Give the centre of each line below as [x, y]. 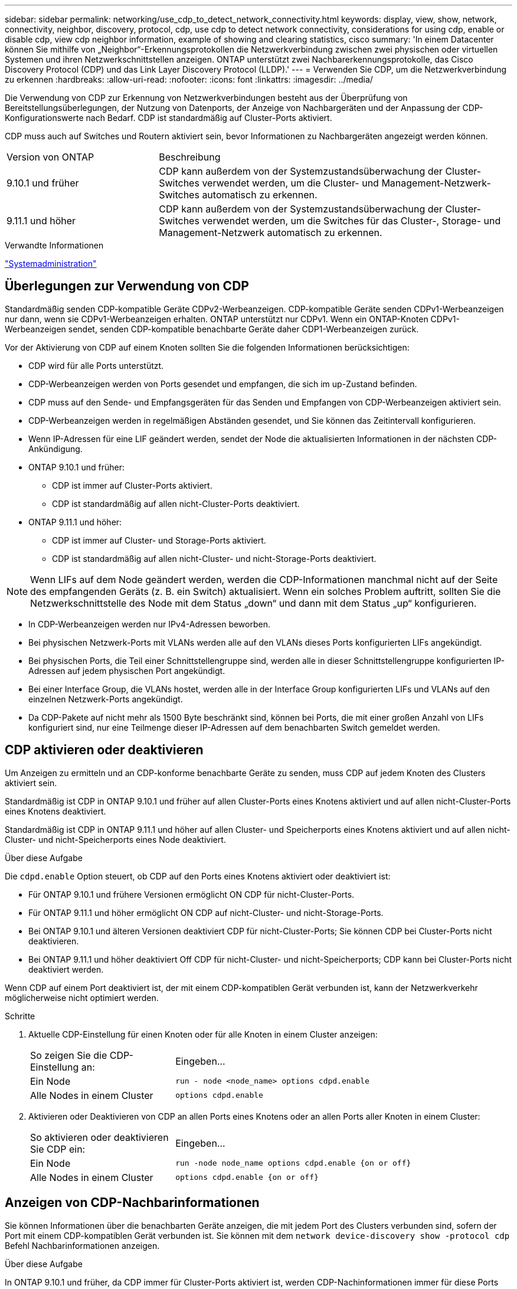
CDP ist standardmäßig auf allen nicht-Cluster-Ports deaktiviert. [176, 503]
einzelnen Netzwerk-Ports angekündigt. [106, 699]
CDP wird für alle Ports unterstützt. [96, 365]
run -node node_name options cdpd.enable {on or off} [293, 1163]
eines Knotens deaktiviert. [55, 811]
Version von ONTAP [50, 157]
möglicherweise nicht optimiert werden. [82, 997]
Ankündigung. [55, 449]
